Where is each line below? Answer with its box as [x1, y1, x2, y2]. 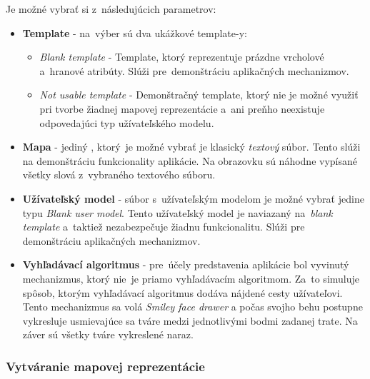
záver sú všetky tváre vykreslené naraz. [22, 327, 194, 342]
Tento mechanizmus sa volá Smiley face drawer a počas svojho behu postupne [22, 299, 363, 314]
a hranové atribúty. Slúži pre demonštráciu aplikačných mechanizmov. [39, 63, 349, 78]
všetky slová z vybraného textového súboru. [22, 167, 216, 182]
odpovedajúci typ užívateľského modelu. [39, 115, 214, 130]
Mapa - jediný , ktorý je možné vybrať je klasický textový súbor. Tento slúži [22, 139, 361, 154]
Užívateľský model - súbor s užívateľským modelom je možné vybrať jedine [22, 191, 364, 206]
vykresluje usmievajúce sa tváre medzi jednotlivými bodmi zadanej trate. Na [22, 313, 358, 328]
